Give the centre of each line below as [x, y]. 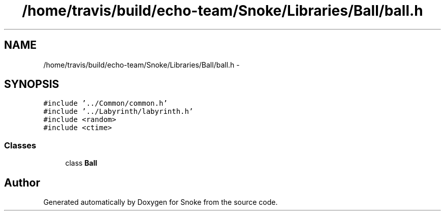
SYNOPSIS [32, 84]
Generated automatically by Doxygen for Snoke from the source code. [161, 202]
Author [22, 182]
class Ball [81, 163]
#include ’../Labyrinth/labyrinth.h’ [118, 112]
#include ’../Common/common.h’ [105, 103]
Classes [20, 145]
